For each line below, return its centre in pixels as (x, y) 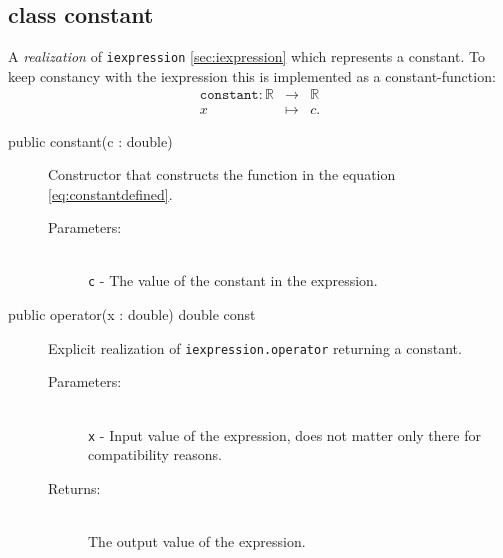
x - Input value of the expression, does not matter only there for (284, 434)
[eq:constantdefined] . (110, 193)
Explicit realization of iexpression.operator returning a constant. (255, 347)
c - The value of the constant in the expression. (233, 280)
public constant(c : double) (90, 140)
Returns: (74, 487)
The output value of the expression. (197, 541)
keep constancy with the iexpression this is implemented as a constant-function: (252, 75)
